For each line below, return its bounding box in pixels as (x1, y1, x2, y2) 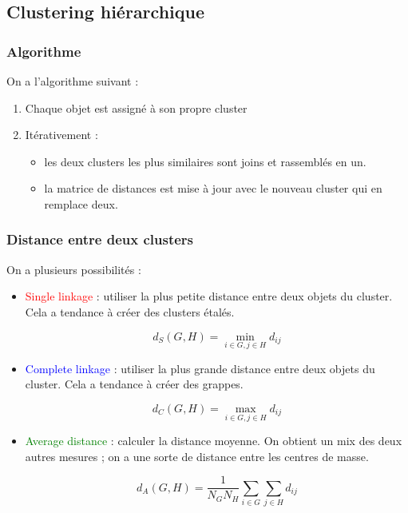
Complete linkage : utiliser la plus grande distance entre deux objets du (25, 360, 375, 376)
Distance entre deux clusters (6, 229, 194, 249)
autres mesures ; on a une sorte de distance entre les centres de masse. (25, 447, 369, 464)
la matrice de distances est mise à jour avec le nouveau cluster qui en (44, 180, 382, 197)
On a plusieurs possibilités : (6, 260, 141, 277)
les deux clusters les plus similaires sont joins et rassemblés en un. (44, 153, 366, 169)
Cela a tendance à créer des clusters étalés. (25, 303, 235, 320)
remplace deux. (44, 195, 118, 212)
